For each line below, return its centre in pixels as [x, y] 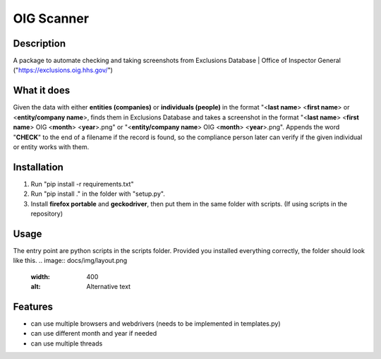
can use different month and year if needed [94, 334]
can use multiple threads [67, 343]
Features [33, 306]
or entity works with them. [51, 147]
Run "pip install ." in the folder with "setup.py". [98, 194]
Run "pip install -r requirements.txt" [82, 184]
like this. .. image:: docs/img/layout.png [70, 261]
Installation [38, 167]
